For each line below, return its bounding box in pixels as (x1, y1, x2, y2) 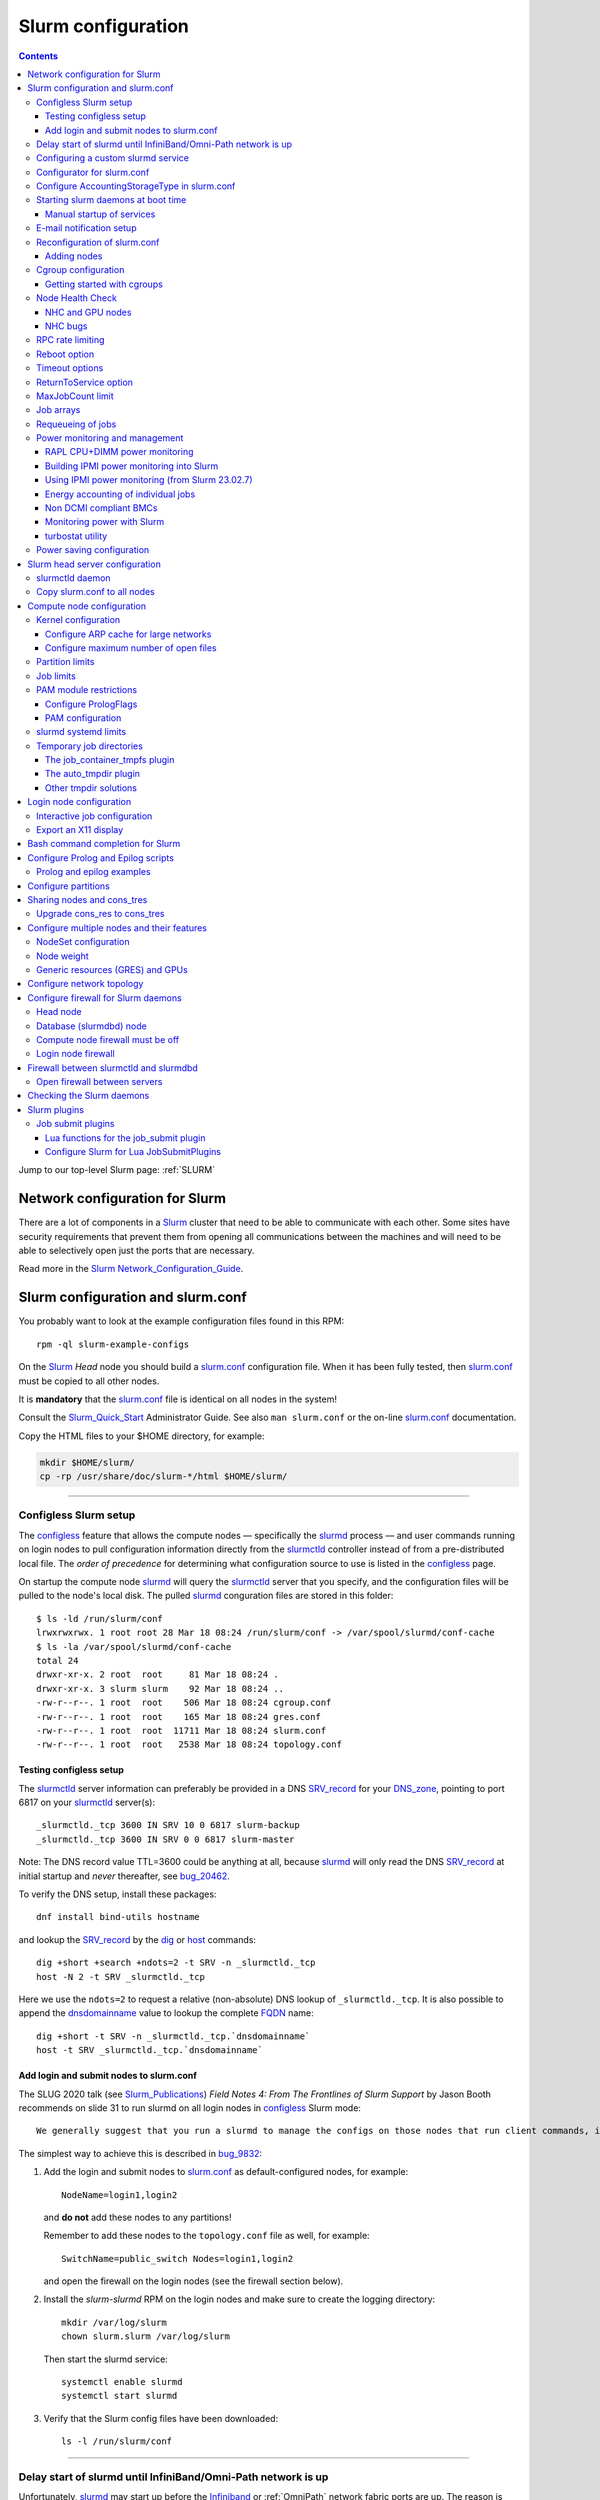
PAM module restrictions (36, 684, 138, 696)
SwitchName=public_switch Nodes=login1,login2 (61, 2253, 294, 2264)
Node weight (36, 950, 89, 962)
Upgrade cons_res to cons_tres (36, 908, 165, 920)
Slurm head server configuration (27, 558, 162, 570)
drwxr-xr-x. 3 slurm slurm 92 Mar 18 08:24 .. (36, 1683, 285, 1694)
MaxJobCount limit (36, 390, 114, 402)
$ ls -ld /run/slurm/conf (36, 1613, 164, 1624)
